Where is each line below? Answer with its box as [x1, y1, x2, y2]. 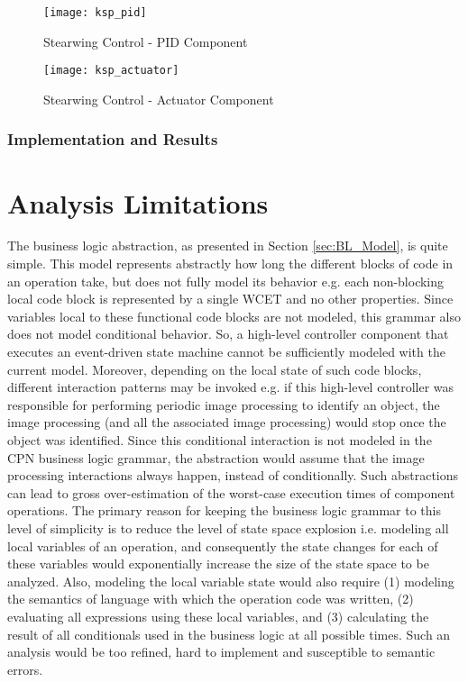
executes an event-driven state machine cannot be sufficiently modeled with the [7, 342, 445, 361]
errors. [7, 659, 43, 678]
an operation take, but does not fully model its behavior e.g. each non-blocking [7, 271, 445, 290]
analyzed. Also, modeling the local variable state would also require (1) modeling [7, 571, 454, 590]
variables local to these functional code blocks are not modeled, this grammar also [7, 306, 461, 325]
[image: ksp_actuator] [43, 64, 179, 77]
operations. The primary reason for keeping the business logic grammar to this [7, 501, 442, 520]
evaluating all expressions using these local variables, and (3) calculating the [7, 606, 429, 625]
